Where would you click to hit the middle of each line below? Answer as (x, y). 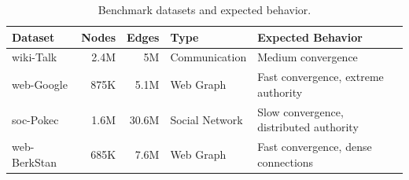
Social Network (206, 119)
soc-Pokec (35, 119)
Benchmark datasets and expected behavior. (204, 9)
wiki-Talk (35, 57)
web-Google (40, 84)
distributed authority (308, 127)
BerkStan (35, 162)
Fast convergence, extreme (321, 77)
